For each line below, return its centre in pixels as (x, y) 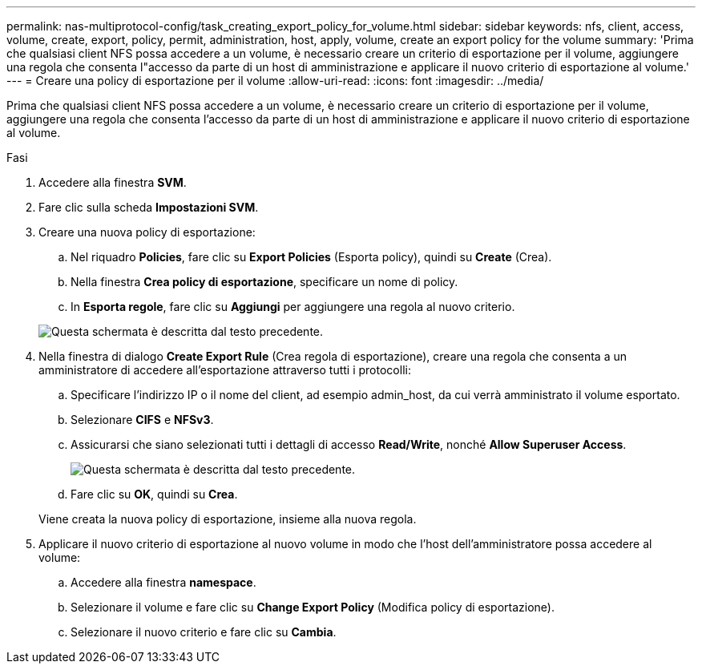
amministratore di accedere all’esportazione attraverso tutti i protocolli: (225, 370)
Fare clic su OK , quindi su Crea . (154, 494)
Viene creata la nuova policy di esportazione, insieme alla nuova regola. (228, 519)
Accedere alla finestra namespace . (163, 582)
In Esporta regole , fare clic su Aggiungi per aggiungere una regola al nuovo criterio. (293, 307)
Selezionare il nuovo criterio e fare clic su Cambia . (204, 632)
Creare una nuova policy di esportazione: (147, 232)
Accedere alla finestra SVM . (113, 182)
